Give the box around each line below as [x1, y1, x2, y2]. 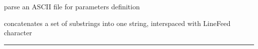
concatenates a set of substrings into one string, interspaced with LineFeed [4, 18, 231, 28]
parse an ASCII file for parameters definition [4, 1, 140, 11]
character [4, 27, 32, 38]
